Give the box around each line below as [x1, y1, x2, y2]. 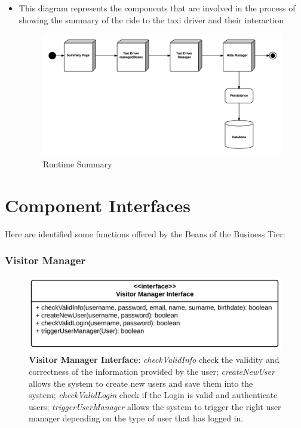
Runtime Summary [42, 158, 112, 170]
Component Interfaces [5, 192, 191, 217]
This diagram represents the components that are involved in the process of [19, 2, 296, 14]
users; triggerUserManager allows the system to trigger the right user [29, 400, 281, 412]
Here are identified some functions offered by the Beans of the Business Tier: [5, 227, 285, 240]
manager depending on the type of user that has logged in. [29, 412, 244, 424]
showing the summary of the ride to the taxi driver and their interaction [19, 13, 284, 26]
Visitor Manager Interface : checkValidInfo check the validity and [29, 353, 279, 366]
